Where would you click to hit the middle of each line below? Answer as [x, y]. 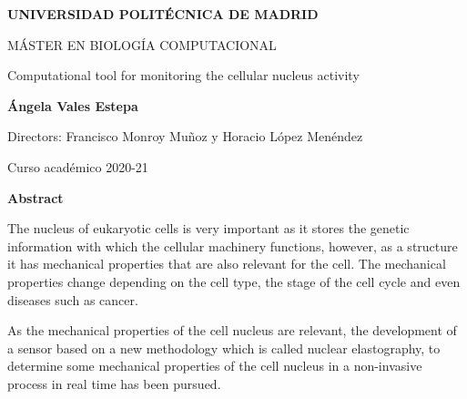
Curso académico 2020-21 [78, 166]
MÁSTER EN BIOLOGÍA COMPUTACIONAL [142, 44]
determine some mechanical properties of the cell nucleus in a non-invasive [215, 366]
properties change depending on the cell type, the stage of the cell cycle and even [234, 281]
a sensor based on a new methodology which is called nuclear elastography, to [224, 348]
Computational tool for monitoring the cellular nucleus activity [183, 75]
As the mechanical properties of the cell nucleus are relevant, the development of [232, 330]
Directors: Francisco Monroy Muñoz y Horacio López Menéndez [185, 136]
